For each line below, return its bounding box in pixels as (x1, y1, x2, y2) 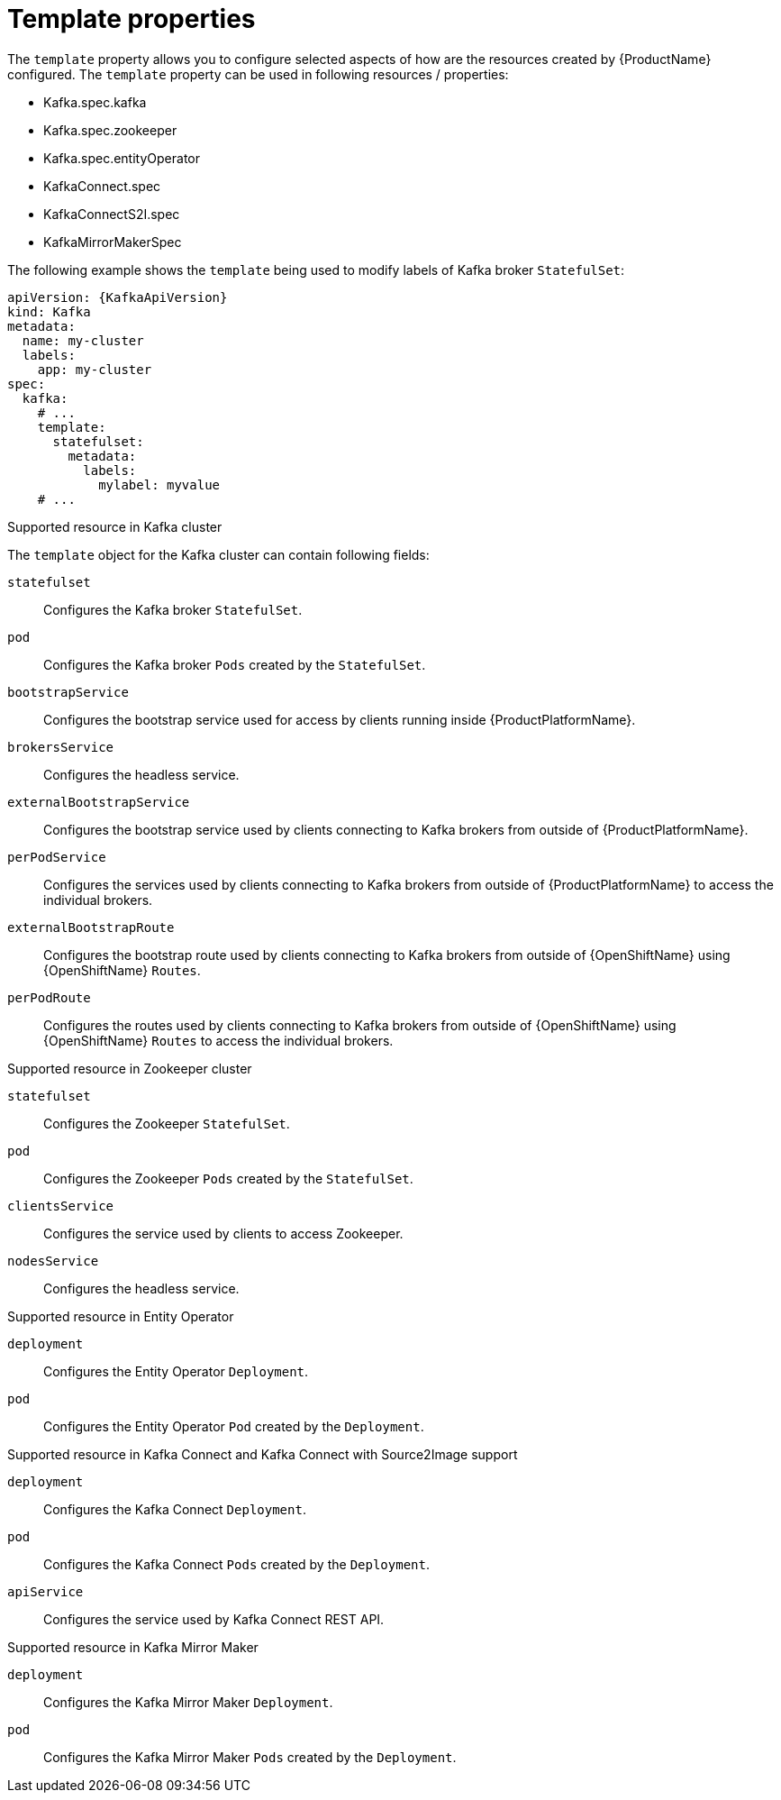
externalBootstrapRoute (7, 919, 175, 935)
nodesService (7, 1253, 99, 1268)
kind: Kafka (7, 304, 91, 319)
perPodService (7, 849, 106, 864)
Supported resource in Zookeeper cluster (7, 1060, 252, 1076)
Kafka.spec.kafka (43, 94, 147, 110)
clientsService (7, 1198, 114, 1213)
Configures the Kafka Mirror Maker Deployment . (43, 1694, 333, 1710)
